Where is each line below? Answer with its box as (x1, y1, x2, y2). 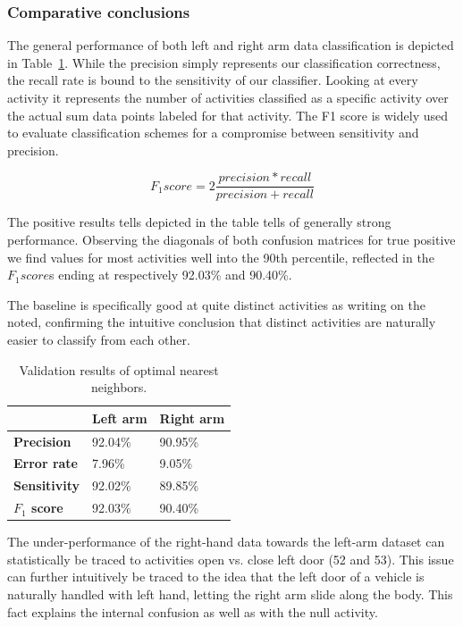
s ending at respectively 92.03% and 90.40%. (49, 265, 292, 284)
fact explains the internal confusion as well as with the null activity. (7, 602, 378, 621)
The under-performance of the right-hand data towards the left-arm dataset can (7, 532, 445, 551)
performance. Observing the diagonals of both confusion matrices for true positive (7, 230, 456, 249)
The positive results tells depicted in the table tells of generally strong (7, 213, 391, 231)
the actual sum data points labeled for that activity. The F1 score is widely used (7, 105, 448, 124)
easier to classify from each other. (7, 330, 190, 348)
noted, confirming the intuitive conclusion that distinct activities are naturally (7, 313, 436, 331)
